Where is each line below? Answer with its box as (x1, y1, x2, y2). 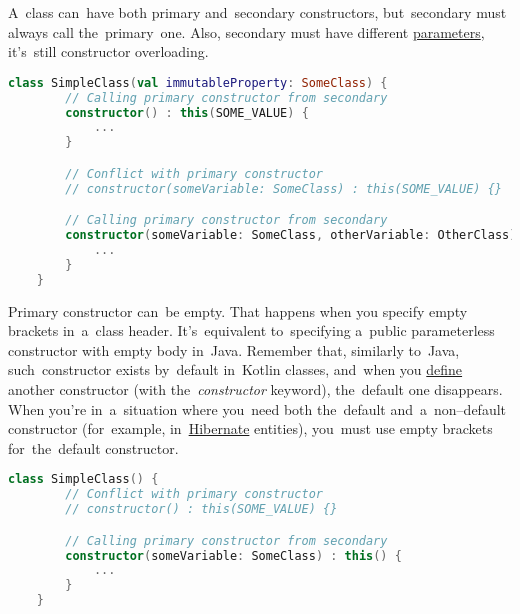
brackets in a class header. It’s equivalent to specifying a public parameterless (8, 320, 495, 341)
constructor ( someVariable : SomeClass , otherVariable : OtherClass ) (65, 228, 517, 243)
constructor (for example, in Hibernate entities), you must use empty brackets (8, 418, 493, 439)
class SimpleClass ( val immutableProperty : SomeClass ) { (8, 75, 388, 90)
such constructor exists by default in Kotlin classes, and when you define (8, 359, 463, 380)
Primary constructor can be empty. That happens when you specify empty (8, 300, 468, 321)
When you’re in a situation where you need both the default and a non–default (8, 398, 507, 419)
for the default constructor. (8, 437, 179, 458)
